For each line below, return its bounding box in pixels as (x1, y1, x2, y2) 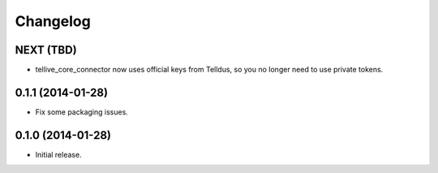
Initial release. (35, 149, 82, 159)
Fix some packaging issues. (35, 106, 129, 117)
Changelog (15, 12, 91, 30)
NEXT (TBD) (15, 43, 77, 57)
